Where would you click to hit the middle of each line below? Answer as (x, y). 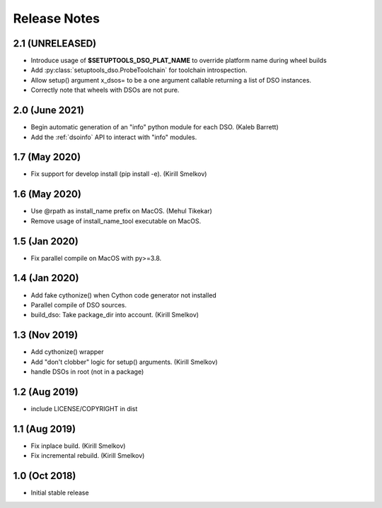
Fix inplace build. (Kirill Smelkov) (78, 446)
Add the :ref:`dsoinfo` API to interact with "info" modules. (114, 137)
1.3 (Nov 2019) (46, 335)
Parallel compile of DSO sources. (79, 305)
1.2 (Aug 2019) (46, 392)
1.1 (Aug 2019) (45, 429)
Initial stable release (60, 493)
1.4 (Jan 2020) (46, 278)
